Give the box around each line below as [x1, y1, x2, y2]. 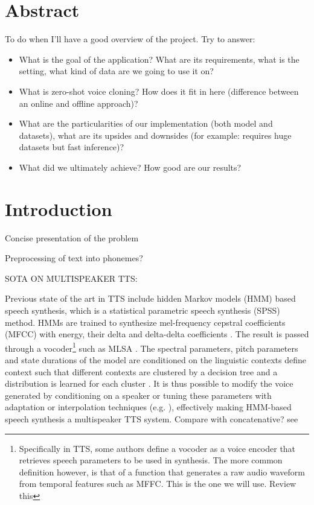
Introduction [5, 196, 112, 221]
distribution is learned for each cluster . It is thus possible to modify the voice [5, 377, 293, 390]
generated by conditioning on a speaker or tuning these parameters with [5, 389, 272, 401]
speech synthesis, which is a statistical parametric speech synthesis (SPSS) [5, 303, 280, 316]
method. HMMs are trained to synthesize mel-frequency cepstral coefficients [5, 316, 286, 328]
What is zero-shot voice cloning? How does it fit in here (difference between [19, 84, 299, 97]
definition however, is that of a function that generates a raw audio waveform [19, 465, 305, 478]
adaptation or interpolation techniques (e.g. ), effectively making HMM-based [5, 401, 292, 413]
